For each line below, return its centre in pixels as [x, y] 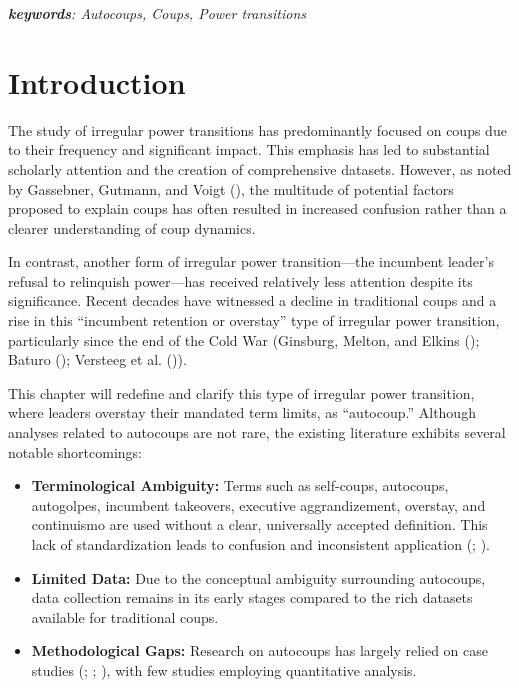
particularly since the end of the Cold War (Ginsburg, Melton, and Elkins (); [244, 339]
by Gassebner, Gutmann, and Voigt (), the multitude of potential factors [231, 188]
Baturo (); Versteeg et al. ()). [97, 359]
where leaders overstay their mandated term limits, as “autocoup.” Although [242, 412]
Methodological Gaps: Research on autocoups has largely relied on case [260, 650]
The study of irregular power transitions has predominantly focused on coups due [257, 129]
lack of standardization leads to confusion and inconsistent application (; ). [260, 544]
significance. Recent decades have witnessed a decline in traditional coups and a [252, 300]
